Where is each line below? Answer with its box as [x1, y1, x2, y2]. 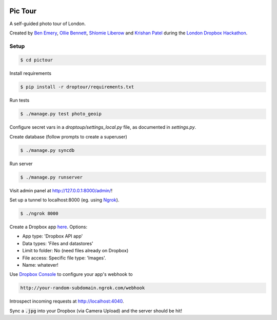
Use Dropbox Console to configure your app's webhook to [9, 271, 133, 277]
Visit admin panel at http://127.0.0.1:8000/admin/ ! [9, 187, 113, 193]
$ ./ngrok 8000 [20, 211, 58, 216]
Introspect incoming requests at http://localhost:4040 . [9, 298, 124, 305]
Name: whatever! [22, 262, 58, 268]
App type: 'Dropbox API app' [22, 233, 83, 239]
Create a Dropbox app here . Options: [9, 224, 88, 230]
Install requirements [9, 70, 51, 76]
